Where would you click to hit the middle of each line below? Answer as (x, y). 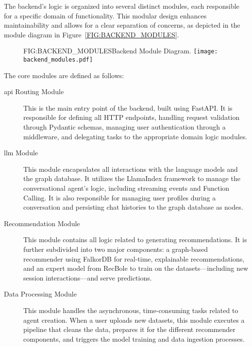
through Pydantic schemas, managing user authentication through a (125, 127)
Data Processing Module (40, 294)
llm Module (21, 153)
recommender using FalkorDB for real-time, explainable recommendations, (134, 258)
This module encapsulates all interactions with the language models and (131, 169)
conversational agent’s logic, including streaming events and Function (126, 188)
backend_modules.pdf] (58, 60)
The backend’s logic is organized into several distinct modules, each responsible (122, 6)
